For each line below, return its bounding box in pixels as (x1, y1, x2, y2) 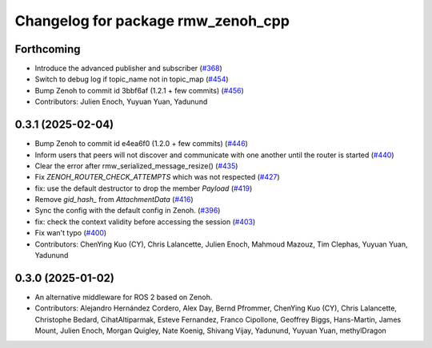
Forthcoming (14, 42, 81, 56)
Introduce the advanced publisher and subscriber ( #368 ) (34, 64, 223, 73)
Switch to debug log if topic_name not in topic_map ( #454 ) (34, 74, 229, 84)
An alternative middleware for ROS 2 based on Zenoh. (34, 292, 213, 302)
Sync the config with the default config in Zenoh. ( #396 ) (34, 206, 221, 216)
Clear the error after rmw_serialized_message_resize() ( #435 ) (34, 160, 238, 171)
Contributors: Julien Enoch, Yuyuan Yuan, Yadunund (34, 97, 208, 107)
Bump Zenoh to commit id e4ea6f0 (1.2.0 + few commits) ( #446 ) (34, 139, 248, 148)
